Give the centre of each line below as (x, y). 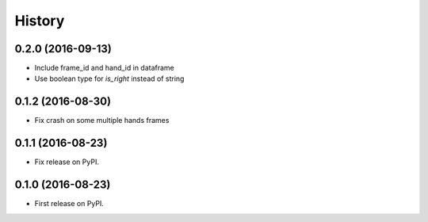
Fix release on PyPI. (67, 162)
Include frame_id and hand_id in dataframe (104, 68)
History (40, 21)
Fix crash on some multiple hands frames (102, 121)
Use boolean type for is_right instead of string (109, 78)
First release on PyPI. (69, 204)
